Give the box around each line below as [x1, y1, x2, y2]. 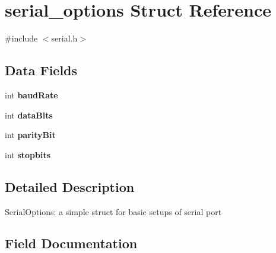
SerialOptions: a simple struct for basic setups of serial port [5, 205, 222, 217]
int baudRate [5, 88, 58, 101]
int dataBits [5, 108, 53, 121]
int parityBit [5, 129, 56, 141]
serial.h [51, 32, 78, 44]
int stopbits [5, 148, 51, 161]
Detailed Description [5, 177, 135, 196]
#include [5, 32, 38, 44]
